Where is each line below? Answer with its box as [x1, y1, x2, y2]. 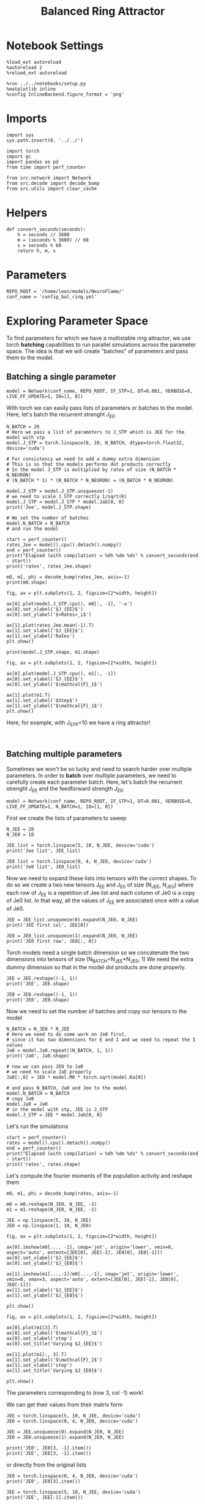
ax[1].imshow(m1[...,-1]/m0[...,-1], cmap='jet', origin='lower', [6, 1271, 179, 1277]
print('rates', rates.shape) [6, 1161, 81, 1167]
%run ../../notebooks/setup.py [6, 80, 86, 86]
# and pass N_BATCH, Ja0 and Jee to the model [6, 1084, 127, 1091]
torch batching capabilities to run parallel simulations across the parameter [6, 340, 196, 348]
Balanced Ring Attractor [40, 4, 165, 18]
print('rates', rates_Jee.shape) [6, 563, 92, 570]
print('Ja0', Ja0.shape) [6, 1053, 70, 1059]
